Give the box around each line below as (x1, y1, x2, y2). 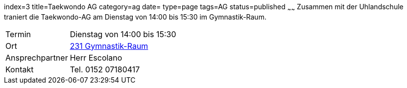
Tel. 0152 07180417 (70, 64, 140, 74)
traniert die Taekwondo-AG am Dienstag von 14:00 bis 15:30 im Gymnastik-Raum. (4, 12, 266, 21)
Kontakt (5, 64, 34, 74)
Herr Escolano (70, 52, 122, 63)
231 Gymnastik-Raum (70, 41, 148, 51)
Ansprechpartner (5, 52, 68, 63)
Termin (5, 29, 31, 39)
